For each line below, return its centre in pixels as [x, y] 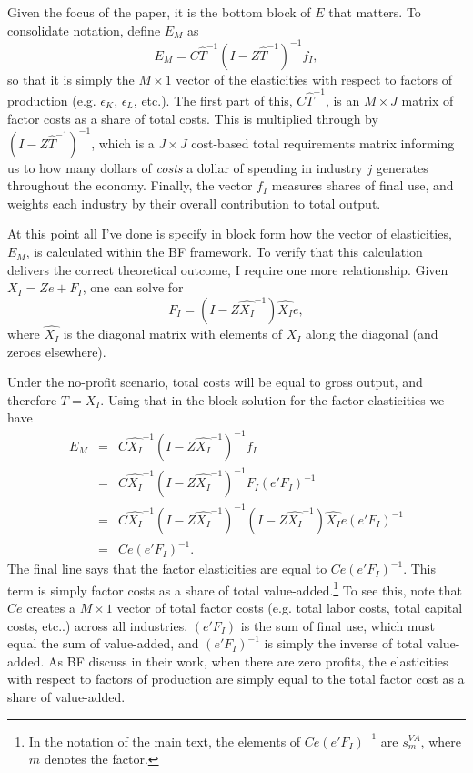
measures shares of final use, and [362, 185]
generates [402, 167]
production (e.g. [52, 100]
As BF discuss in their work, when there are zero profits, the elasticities [248, 661]
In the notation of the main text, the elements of [165, 741]
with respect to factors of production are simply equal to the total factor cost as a [236, 679]
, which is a [123, 142]
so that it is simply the [71, 79]
